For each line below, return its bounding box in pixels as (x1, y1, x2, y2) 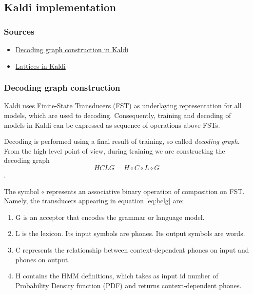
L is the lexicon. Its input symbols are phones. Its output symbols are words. (15, 228, 245, 238)
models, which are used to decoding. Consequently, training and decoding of (4, 110, 231, 120)
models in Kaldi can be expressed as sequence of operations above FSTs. (4, 119, 220, 130)
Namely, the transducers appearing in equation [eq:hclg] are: (4, 196, 184, 206)
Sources (4, 25, 35, 37)
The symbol (4, 186, 39, 196)
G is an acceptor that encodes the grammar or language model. (15, 212, 205, 222)
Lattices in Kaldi (15, 60, 66, 71)
